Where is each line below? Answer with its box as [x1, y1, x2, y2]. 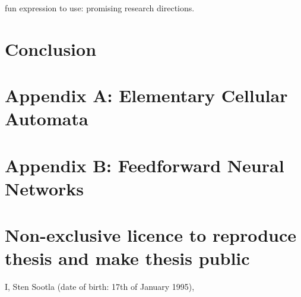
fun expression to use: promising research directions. [5, 2, 195, 14]
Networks [5, 176, 84, 200]
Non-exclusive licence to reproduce [5, 223, 297, 247]
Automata [5, 106, 88, 131]
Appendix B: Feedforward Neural [5, 153, 284, 177]
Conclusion [5, 36, 97, 61]
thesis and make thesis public [5, 246, 250, 270]
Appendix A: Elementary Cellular [5, 83, 288, 108]
